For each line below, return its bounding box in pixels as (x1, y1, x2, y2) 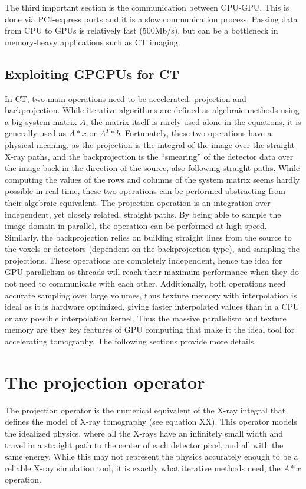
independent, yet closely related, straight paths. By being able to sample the (5, 208, 281, 220)
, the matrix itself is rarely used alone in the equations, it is (85, 115, 301, 127)
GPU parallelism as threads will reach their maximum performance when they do (5, 265, 299, 278)
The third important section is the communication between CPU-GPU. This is (5, 1, 289, 13)
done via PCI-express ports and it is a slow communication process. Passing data (5, 12, 298, 25)
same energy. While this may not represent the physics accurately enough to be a (5, 450, 298, 462)
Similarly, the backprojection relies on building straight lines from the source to (5, 231, 292, 243)
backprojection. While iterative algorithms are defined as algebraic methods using (5, 104, 300, 116)
